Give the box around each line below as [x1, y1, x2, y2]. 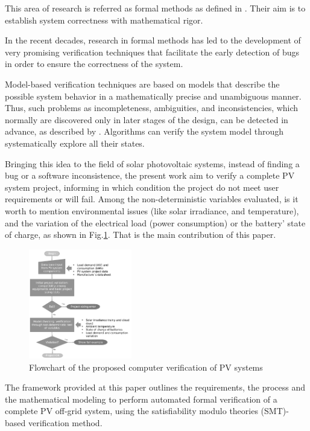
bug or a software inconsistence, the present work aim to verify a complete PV [5, 169, 295, 182]
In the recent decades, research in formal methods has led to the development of [5, 34, 301, 46]
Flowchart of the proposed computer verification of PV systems [29, 360, 263, 373]
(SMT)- [261, 404, 289, 417]
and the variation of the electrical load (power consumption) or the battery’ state [5, 216, 306, 229]
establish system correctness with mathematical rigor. [5, 13, 203, 26]
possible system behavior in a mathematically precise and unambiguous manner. [5, 89, 302, 102]
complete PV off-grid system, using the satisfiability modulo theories [5, 404, 258, 417]
